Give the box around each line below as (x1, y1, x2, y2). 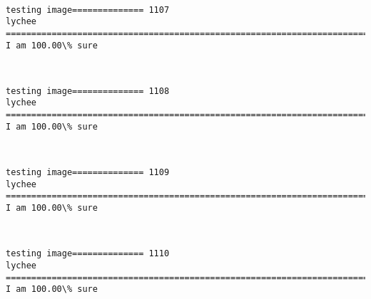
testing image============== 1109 (6, 167, 170, 178)
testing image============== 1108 (6, 85, 170, 96)
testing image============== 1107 (6, 4, 170, 15)
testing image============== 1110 (6, 248, 170, 259)
